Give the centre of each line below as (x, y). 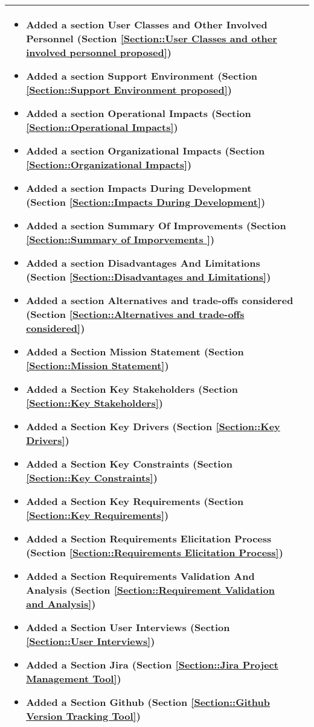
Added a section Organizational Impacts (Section (146, 151)
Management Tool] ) (74, 678)
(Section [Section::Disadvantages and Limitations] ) (149, 277)
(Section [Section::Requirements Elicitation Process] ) (155, 552)
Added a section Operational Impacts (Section (139, 113)
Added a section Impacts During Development (139, 188)
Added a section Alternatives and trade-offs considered (160, 300)
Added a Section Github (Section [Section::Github (148, 702)
